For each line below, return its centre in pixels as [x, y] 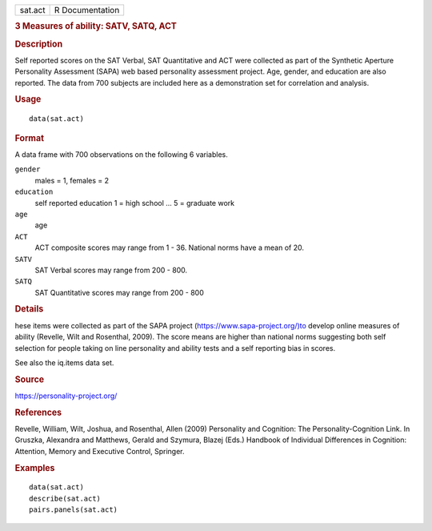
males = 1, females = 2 [72, 180]
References [38, 412]
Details [29, 309]
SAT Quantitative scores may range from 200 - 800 [119, 292]
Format [29, 138]
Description [39, 44]
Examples [35, 468]
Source [30, 379]
